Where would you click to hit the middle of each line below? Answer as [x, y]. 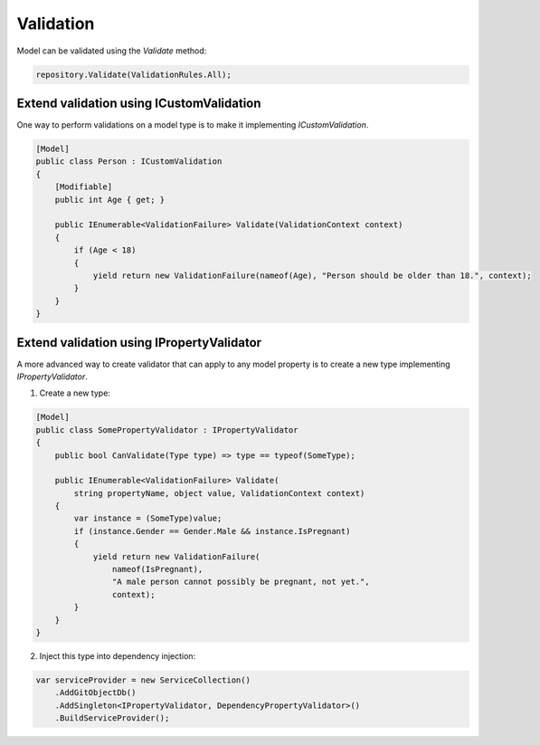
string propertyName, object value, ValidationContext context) [219, 493]
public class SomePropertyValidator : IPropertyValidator [167, 430]
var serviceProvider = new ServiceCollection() [143, 680]
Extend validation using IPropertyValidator [139, 343]
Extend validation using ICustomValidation [139, 103]
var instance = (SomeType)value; [148, 519]
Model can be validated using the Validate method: [112, 51]
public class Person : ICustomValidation [129, 162]
